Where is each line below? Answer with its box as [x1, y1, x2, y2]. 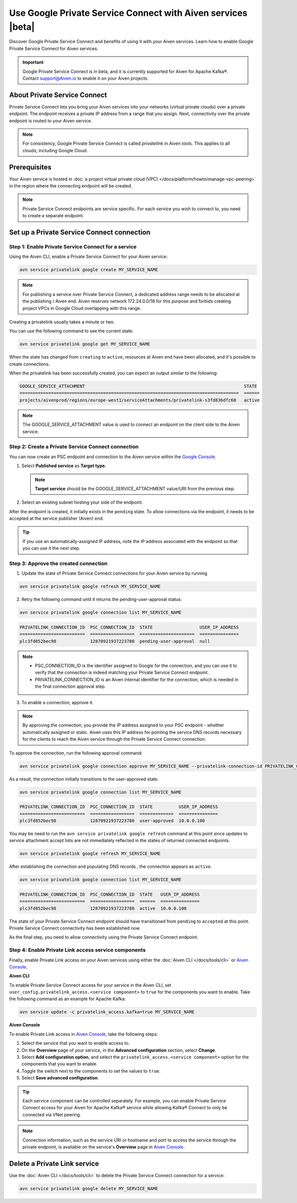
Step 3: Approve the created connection [9, 560, 108, 567]
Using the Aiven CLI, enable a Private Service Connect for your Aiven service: [9, 253, 168, 260]
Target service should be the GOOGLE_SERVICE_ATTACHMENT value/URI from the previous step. [35, 485, 235, 491]
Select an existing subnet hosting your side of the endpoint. [21, 499, 143, 505]
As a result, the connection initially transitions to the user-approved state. [9, 776, 159, 782]
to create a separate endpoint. [22, 213, 84, 219]
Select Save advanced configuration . [21, 1075, 99, 1081]
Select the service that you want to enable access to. [21, 1040, 130, 1046]
